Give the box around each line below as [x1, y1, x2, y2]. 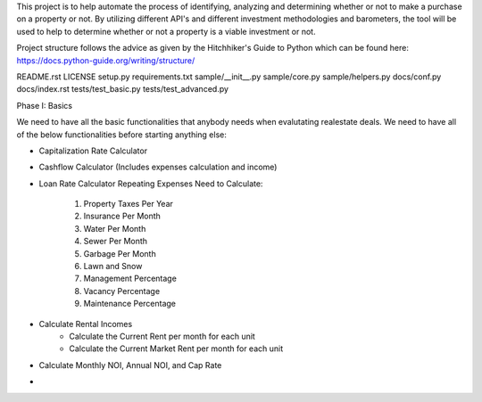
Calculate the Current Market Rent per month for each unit [69, 343, 284, 354]
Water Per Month [83, 223, 146, 234]
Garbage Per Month [83, 248, 156, 258]
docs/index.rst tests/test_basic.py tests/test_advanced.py [16, 84, 229, 94]
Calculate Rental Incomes [38, 318, 133, 329]
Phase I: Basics [16, 100, 73, 111]
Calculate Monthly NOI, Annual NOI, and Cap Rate [38, 359, 222, 370]
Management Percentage [83, 273, 178, 284]
